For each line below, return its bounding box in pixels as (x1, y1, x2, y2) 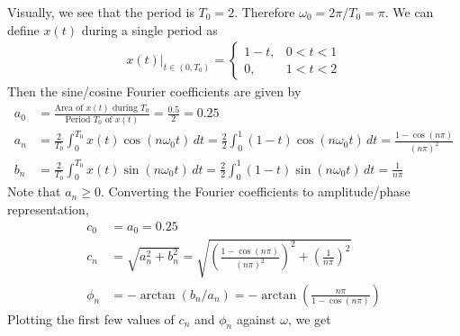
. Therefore (234, 3, 295, 21)
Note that (7, 182, 61, 201)
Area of (54, 103, 84, 113)
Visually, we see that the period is (7, 3, 194, 21)
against (236, 309, 276, 328)
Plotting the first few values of (7, 309, 175, 328)
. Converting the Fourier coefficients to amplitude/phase (100, 182, 410, 201)
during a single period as (81, 20, 218, 39)
